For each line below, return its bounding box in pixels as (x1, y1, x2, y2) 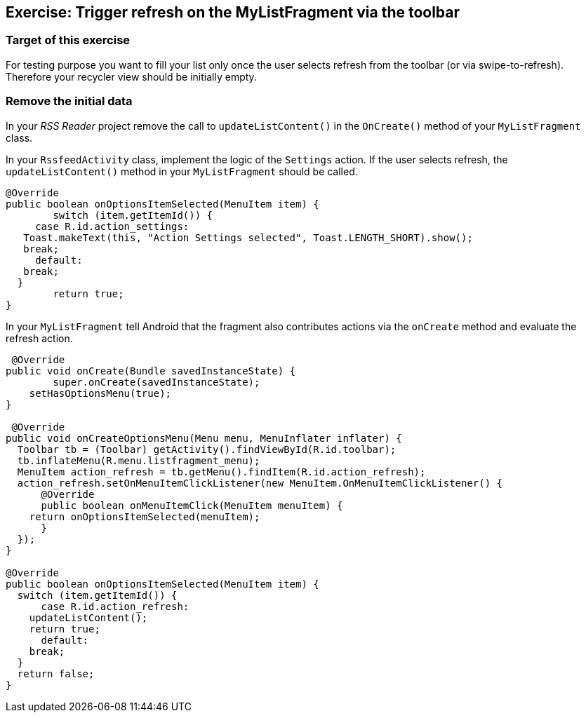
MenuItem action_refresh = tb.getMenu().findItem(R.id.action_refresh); (17, 466, 426, 477)
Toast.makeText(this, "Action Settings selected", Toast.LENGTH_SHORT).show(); (23, 231, 473, 243)
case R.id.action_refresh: (41, 600, 189, 612)
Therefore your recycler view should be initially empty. (6, 70, 257, 83)
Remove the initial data (6, 94, 133, 109)
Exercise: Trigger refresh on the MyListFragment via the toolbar (6, 4, 460, 21)
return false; (17, 668, 95, 679)
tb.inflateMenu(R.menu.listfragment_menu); (17, 454, 260, 466)
